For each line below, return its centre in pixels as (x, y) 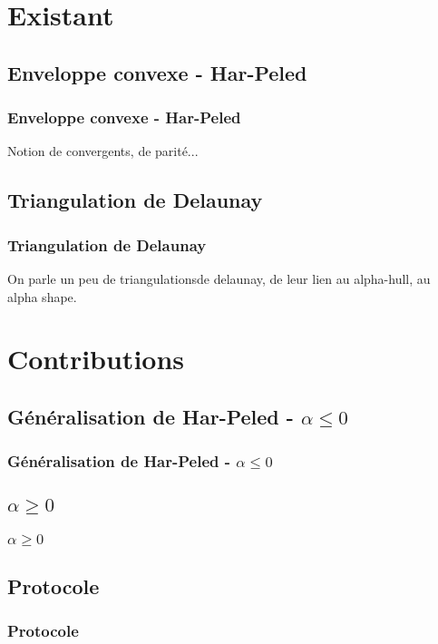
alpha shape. (42, 296)
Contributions (96, 359)
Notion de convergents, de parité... (103, 151)
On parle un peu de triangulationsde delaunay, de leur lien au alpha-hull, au (219, 278)
